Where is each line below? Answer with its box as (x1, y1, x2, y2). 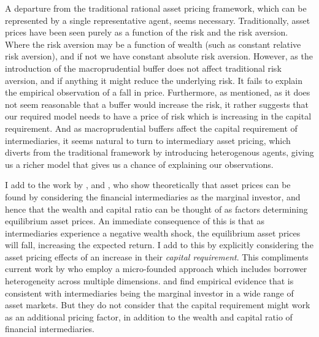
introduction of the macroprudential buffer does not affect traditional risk (5, 61, 282, 74)
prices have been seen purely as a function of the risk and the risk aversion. (5, 26, 288, 39)
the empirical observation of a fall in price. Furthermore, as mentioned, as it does (5, 86, 310, 99)
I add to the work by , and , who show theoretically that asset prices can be (5, 178, 291, 191)
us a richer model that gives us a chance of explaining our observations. (5, 157, 274, 170)
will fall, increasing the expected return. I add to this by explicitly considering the (5, 238, 313, 251)
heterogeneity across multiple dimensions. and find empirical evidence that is (5, 275, 294, 287)
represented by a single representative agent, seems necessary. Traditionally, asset (5, 13, 310, 26)
